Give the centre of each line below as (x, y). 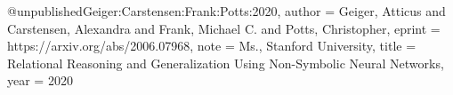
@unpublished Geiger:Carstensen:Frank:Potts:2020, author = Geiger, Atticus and (226, 11)
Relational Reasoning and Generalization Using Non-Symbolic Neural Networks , (226, 63)
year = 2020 (40, 80)
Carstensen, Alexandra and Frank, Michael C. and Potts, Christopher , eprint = (224, 28)
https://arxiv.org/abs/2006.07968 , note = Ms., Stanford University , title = (212, 46)
